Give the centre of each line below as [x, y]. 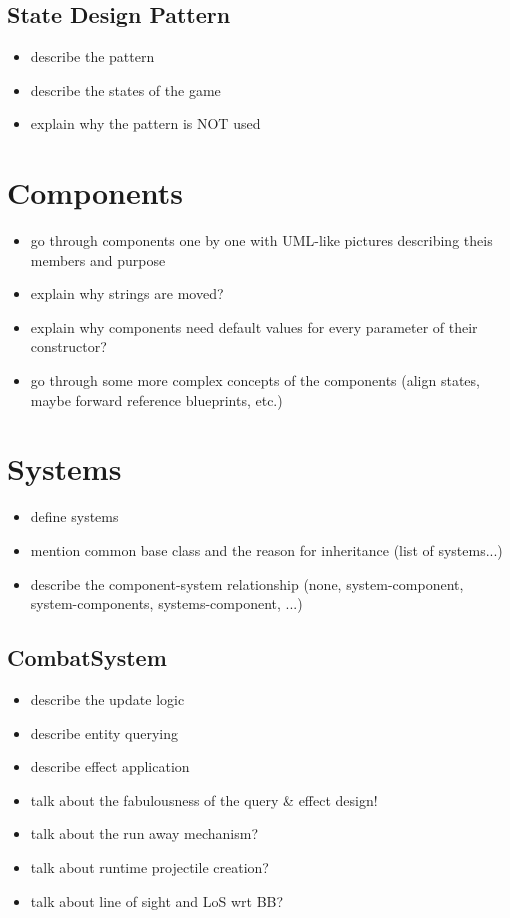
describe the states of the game [125, 89]
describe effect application [110, 766]
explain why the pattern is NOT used [145, 123]
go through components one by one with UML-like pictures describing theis [261, 240]
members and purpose [98, 259]
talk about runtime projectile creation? [149, 866]
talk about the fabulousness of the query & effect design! [204, 799]
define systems [74, 516]
